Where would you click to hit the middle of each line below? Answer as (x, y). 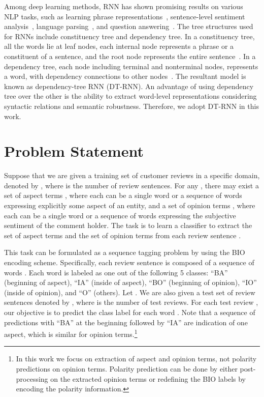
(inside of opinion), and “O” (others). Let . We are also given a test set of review (130, 292)
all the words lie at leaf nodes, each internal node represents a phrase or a (119, 46)
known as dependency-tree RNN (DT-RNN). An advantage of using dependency (129, 86)
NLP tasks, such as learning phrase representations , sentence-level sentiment (125, 16)
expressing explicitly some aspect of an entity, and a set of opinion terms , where (130, 205)
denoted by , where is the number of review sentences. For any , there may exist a (131, 185)
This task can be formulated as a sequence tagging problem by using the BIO (125, 252)
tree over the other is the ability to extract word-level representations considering (130, 96)
